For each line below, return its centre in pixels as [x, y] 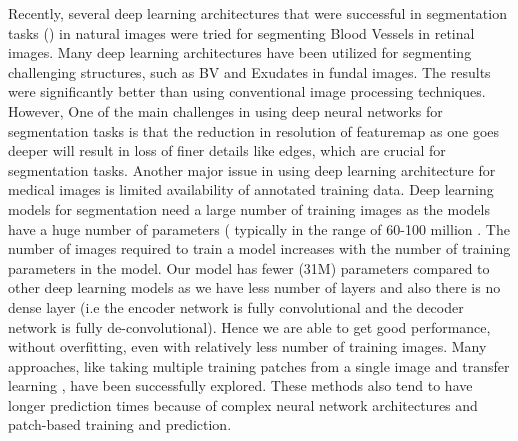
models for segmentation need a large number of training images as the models [249, 208]
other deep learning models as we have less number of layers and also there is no [254, 287]
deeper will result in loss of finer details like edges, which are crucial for [227, 150]
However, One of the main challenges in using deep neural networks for [225, 110]
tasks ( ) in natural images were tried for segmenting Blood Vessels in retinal [241, 32]
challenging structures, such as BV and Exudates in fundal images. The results [249, 71]
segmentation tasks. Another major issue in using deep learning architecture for [252, 169]
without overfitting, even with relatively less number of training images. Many [247, 346]
